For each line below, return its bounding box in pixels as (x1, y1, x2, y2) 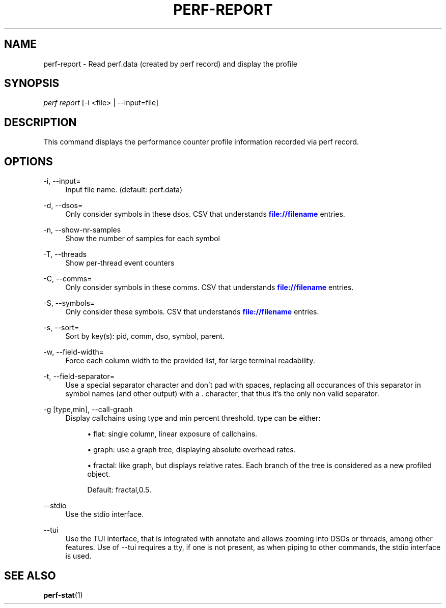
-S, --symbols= (43, 299, 95, 308)
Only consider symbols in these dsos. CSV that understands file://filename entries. (65, 210, 345, 219)
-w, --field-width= (43, 348, 104, 357)
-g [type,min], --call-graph (43, 405, 133, 414)
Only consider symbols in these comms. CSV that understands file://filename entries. (65, 283, 354, 292)
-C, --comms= (43, 274, 92, 283)
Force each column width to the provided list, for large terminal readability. (65, 356, 315, 365)
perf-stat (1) (43, 590, 83, 599)
